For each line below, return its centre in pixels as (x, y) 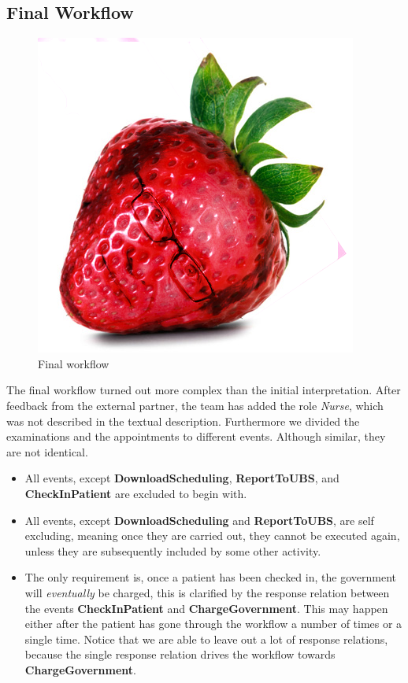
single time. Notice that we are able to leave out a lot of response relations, (206, 639)
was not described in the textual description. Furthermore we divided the (183, 421)
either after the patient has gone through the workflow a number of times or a (213, 624)
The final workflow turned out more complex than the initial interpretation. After (204, 390)
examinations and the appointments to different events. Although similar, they (196, 436)
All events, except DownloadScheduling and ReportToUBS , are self (199, 520)
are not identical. (47, 451)
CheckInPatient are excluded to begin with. (136, 493)
